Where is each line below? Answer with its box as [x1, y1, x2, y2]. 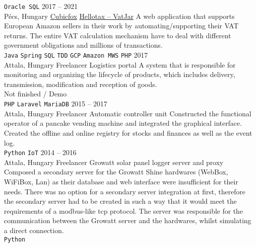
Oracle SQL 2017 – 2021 [4, 1, 78, 11]
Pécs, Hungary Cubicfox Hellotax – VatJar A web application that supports [4, 10, 235, 21]
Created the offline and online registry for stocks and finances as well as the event [4, 127, 253, 138]
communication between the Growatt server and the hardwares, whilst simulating [4, 215, 252, 226]
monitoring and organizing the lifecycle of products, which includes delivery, [4, 69, 235, 80]
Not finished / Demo [4, 88, 67, 99]
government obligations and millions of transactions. [4, 40, 163, 50]
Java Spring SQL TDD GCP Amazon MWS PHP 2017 [4, 50, 148, 60]
